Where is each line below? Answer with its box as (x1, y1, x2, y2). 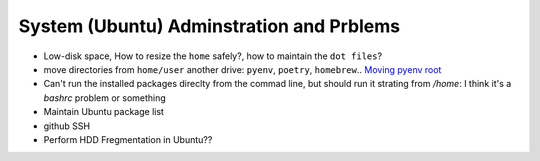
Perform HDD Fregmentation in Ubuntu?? (43, 133, 213, 145)
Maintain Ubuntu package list (43, 106, 165, 118)
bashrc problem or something (43, 91, 167, 104)
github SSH (43, 120, 90, 132)
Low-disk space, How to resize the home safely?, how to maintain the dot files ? (43, 50, 383, 62)
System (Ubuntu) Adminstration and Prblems (18, 15, 401, 37)
